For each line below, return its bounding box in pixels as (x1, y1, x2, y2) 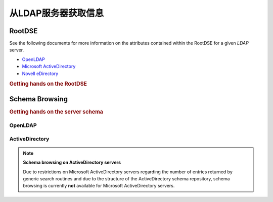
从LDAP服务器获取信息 (9, 8, 104, 19)
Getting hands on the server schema (9, 108, 104, 115)
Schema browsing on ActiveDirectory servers (23, 159, 121, 166)
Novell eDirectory (22, 71, 59, 77)
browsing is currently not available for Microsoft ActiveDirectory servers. (23, 183, 175, 189)
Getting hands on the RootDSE (9, 81, 87, 88)
